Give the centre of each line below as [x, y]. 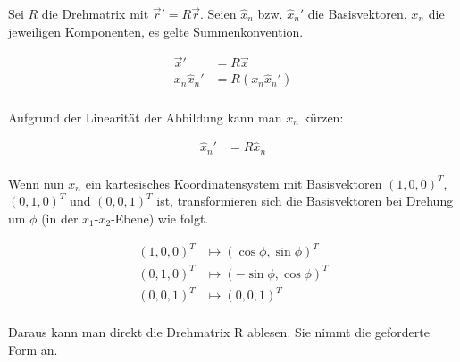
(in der [60, 219]
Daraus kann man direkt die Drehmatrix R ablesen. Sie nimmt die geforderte [219, 332]
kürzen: [323, 117]
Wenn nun [36, 183]
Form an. [33, 349]
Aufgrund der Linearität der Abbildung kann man [145, 117]
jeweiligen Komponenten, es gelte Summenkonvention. [156, 31]
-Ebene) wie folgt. [160, 219]
